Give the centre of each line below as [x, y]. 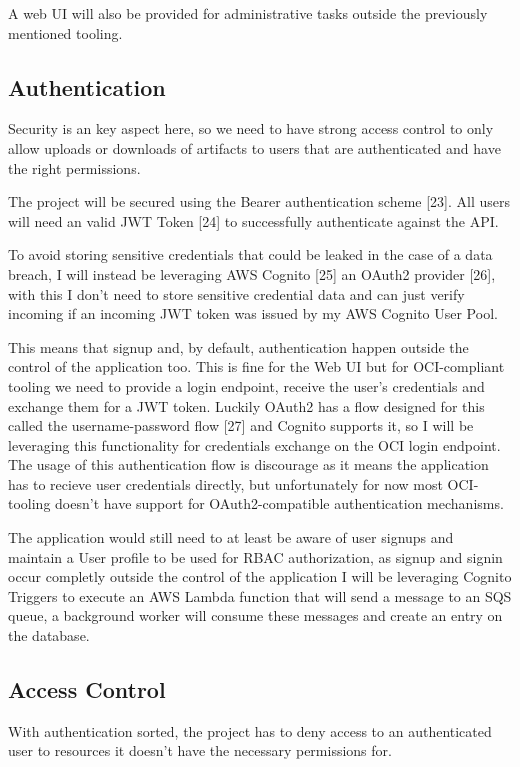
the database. [49, 635]
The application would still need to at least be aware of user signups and [231, 537]
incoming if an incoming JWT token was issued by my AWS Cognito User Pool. [253, 313]
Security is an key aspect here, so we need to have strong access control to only [251, 128]
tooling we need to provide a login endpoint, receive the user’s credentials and [246, 385]
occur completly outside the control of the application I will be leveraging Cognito [260, 576]
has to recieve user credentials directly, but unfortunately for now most [225, 483]
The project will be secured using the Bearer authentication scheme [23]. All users [259, 201]
